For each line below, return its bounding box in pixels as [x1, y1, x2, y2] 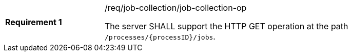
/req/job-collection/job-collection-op [105, 3, 247, 13]
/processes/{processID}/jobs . [105, 31, 216, 42]
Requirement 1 [5, 17, 62, 27]
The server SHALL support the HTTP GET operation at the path [105, 21, 348, 31]
